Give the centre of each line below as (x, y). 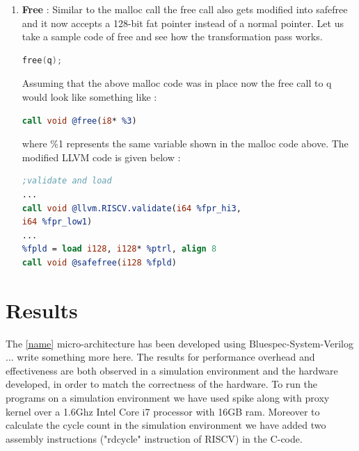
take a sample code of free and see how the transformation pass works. (172, 36)
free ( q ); (42, 60)
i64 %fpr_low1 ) (57, 222)
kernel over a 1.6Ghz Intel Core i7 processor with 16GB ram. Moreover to (163, 411)
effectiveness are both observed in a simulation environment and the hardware (172, 370)
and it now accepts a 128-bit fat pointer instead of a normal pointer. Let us (183, 23)
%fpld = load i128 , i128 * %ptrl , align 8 (119, 249)
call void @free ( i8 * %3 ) (79, 121)
